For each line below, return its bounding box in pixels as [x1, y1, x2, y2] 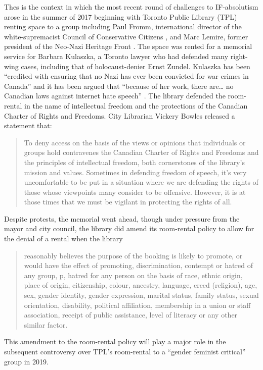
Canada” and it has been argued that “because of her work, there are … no [4, 80, 234, 91]
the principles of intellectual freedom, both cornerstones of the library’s [24, 156, 245, 167]
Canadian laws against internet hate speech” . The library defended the [4, 90, 226, 101]
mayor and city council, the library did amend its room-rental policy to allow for [4, 223, 254, 234]
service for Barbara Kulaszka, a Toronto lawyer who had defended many [4, 50, 229, 61]
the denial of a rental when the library [4, 233, 123, 244]
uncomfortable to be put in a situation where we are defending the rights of [24, 177, 258, 187]
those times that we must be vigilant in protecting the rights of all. [24, 196, 232, 207]
